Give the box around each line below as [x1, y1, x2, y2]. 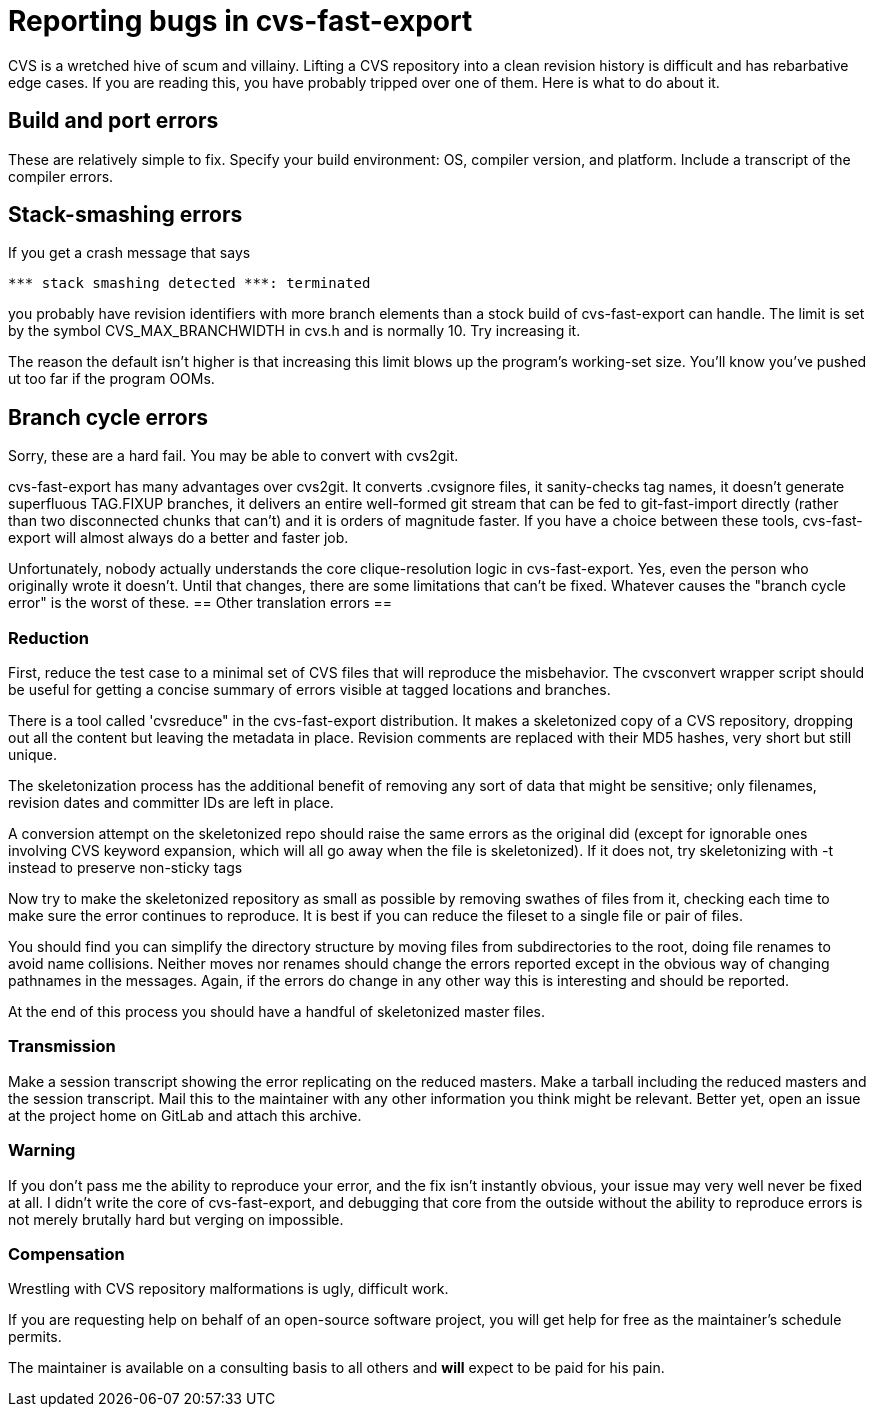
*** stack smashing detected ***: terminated [8, 275, 371, 292]
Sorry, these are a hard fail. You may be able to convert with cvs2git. [8, 447, 459, 465]
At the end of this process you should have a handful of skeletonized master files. [8, 1003, 545, 1021]
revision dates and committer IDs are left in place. [8, 794, 334, 812]
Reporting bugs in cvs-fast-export [8, 4, 473, 38]
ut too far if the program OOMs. [8, 370, 215, 388]
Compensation [8, 1243, 125, 1264]
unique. [8, 746, 57, 764]
